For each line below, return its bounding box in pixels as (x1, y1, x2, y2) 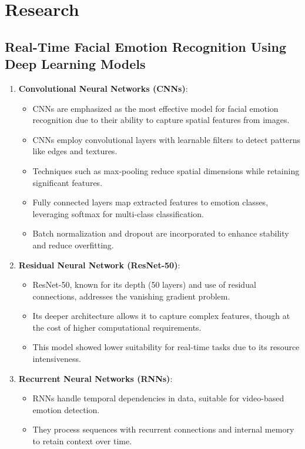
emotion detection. (32, 403, 100, 415)
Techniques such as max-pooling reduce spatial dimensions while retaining (32, 164, 300, 177)
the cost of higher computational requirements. (32, 321, 202, 333)
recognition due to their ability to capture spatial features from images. (32, 114, 290, 126)
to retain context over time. (32, 435, 132, 447)
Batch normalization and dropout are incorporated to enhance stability (32, 227, 289, 240)
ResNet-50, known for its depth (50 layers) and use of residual (32, 278, 256, 291)
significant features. (32, 176, 103, 188)
